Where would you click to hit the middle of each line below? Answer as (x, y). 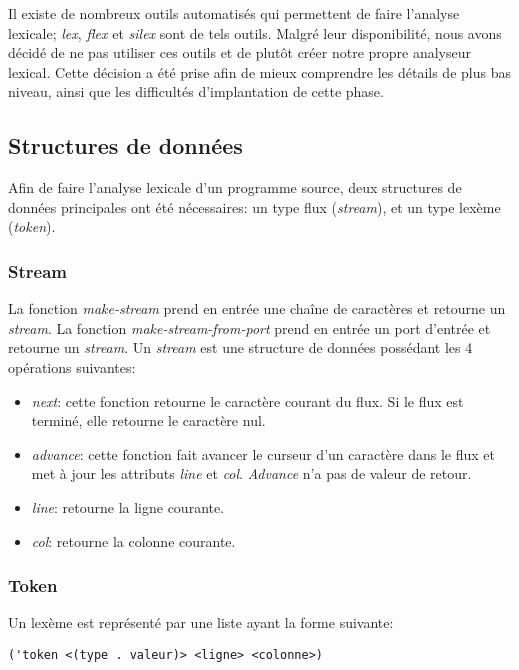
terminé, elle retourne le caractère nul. (148, 420)
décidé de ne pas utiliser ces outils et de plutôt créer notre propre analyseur (240, 52)
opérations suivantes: (72, 366)
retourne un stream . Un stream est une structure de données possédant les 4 (240, 347)
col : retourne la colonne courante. (133, 540)
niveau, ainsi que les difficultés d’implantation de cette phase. (196, 91)
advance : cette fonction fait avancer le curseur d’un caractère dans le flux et (263, 453)
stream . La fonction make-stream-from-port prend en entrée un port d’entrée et (249, 327)
